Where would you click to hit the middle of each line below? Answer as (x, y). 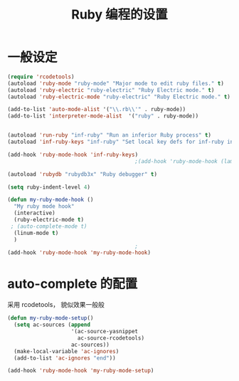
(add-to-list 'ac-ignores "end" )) (65, 358)
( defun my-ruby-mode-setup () (51, 318)
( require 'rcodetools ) (41, 77)
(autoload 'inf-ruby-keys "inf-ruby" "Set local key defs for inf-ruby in (121, 142)
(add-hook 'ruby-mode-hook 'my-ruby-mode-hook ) (79, 253)
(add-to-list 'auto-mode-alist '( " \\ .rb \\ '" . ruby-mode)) (97, 110)
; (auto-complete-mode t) (49, 226)
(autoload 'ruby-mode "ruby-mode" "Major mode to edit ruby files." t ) (116, 83)
